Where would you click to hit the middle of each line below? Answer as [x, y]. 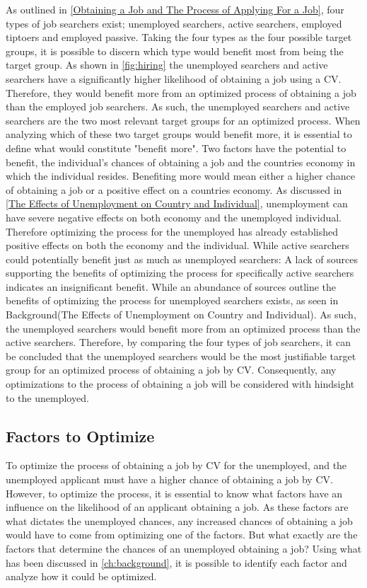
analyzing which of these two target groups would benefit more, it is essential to [179, 134]
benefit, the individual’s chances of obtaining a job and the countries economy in [181, 162]
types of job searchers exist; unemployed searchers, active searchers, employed [174, 23]
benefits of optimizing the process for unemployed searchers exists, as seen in [172, 300]
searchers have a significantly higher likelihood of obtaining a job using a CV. [174, 78]
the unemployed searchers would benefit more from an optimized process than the [183, 328]
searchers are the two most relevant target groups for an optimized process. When [183, 120]
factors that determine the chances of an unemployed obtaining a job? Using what [184, 548]
